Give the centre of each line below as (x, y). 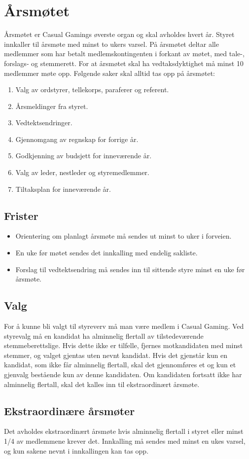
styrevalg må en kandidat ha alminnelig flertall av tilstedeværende (104, 335)
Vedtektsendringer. (44, 123)
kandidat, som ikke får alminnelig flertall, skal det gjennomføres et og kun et (120, 365)
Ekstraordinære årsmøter (70, 410)
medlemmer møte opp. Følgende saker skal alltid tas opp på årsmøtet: (109, 73)
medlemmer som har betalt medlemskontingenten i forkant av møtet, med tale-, (124, 53)
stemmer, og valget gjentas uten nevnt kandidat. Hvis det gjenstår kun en (116, 355)
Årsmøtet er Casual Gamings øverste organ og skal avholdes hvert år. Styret (119, 34)
